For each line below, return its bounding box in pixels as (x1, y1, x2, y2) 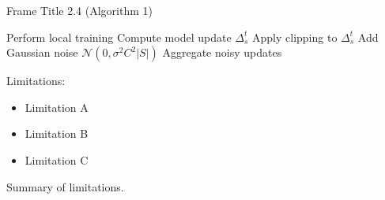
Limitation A (25, 98, 89, 115)
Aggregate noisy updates (162, 44, 282, 61)
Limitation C (25, 151, 89, 168)
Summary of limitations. (6, 178, 124, 194)
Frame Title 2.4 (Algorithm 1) (6, 2, 153, 18)
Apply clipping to (252, 28, 338, 45)
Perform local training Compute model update (6, 28, 232, 45)
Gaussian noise (6, 44, 78, 61)
